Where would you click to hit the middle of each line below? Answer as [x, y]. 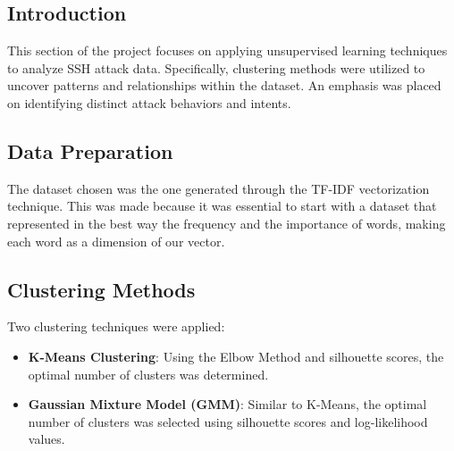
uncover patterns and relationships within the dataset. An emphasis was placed [224, 85]
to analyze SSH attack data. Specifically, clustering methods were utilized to [216, 67]
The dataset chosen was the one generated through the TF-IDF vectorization [219, 188]
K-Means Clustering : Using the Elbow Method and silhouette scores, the [236, 356]
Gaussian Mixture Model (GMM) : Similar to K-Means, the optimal [227, 404]
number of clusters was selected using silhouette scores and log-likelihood [228, 421]
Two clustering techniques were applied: [116, 326]
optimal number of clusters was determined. [148, 374]
